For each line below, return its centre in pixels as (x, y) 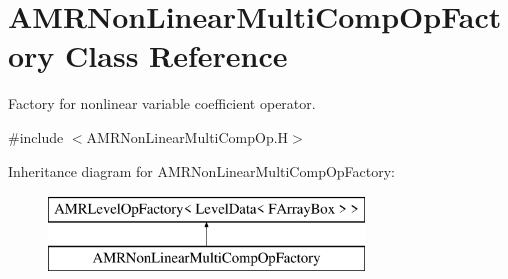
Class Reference (176, 55)
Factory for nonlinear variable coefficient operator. (162, 103)
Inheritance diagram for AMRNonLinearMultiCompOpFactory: (202, 170)
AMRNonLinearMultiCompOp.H (187, 136)
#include (36, 136)
